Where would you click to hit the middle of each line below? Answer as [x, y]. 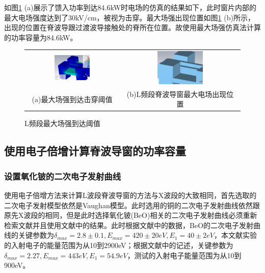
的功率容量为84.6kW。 [41, 37]
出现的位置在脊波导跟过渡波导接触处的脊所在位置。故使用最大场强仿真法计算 [132, 27]
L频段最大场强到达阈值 [62, 123]
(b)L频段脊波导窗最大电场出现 [177, 94]
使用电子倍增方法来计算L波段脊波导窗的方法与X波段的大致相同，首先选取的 [130, 195]
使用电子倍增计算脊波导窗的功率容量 [95, 151]
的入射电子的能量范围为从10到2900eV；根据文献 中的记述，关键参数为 [119, 245]
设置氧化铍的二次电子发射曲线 [63, 176]
